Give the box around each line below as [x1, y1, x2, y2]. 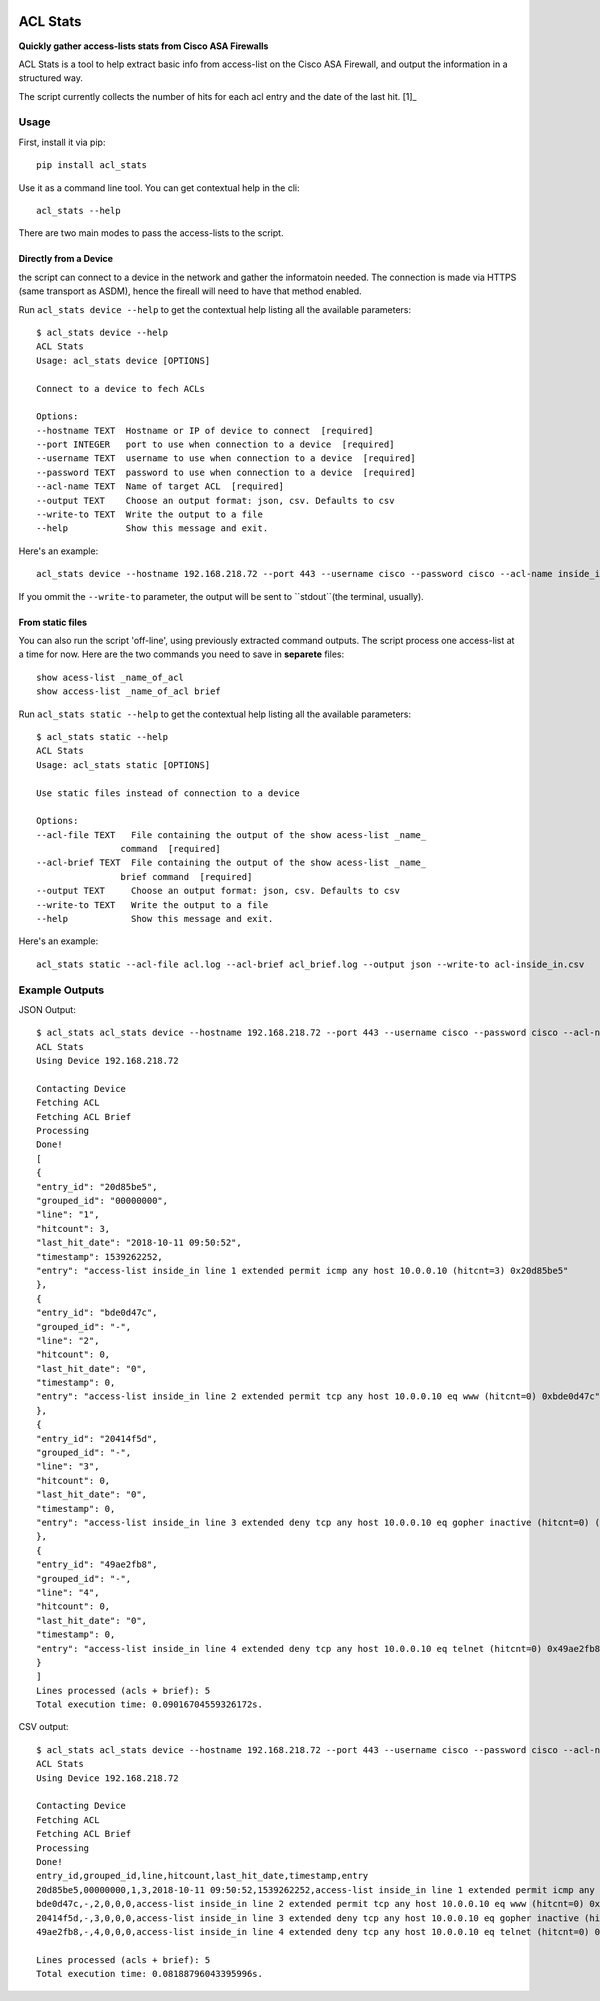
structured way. [18, 72, 84, 84]
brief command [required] [120, 871, 253, 882]
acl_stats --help [36, 205, 121, 216]
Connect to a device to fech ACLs [36, 383, 205, 394]
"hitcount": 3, [36, 1223, 111, 1234]
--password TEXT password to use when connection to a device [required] [36, 466, 416, 478]
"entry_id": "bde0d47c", [36, 1307, 158, 1319]
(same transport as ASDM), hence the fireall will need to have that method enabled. [18, 285, 362, 297]
